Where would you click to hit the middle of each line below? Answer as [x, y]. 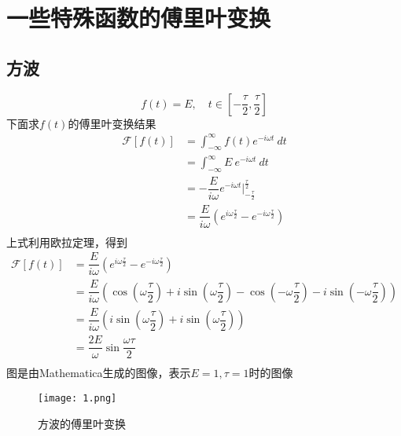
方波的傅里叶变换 [82, 423]
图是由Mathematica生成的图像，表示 [99, 373]
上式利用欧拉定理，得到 [67, 242]
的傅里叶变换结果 [112, 123]
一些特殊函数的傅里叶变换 [139, 18]
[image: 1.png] [77, 399]
